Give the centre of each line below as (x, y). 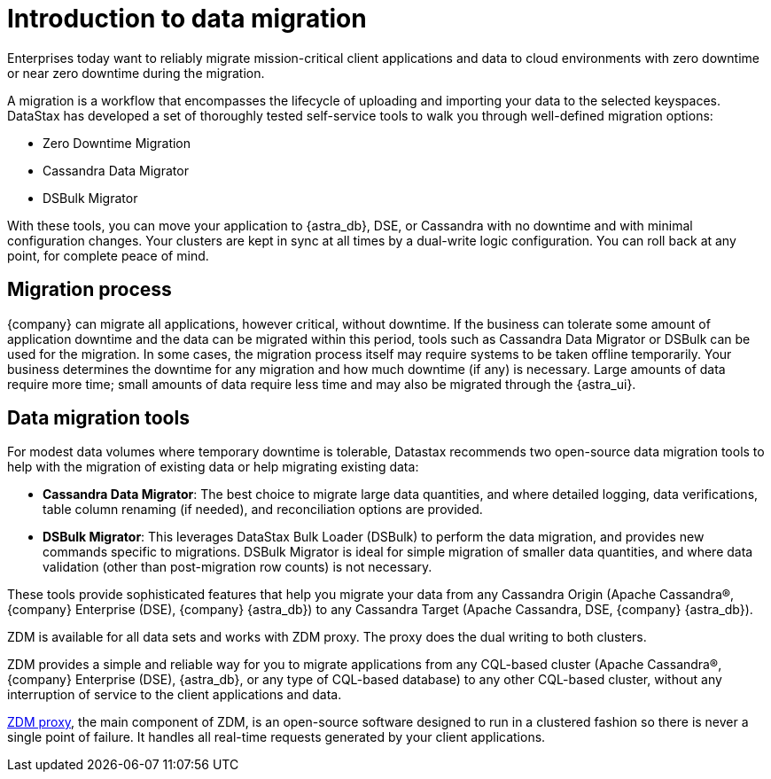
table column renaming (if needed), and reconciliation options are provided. (263, 510)
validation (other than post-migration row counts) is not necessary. (238, 567)
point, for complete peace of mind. (108, 255)
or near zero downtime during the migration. (136, 73)
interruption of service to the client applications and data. (175, 695)
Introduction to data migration (187, 19)
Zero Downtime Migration (117, 143)
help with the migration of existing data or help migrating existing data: (213, 467)
